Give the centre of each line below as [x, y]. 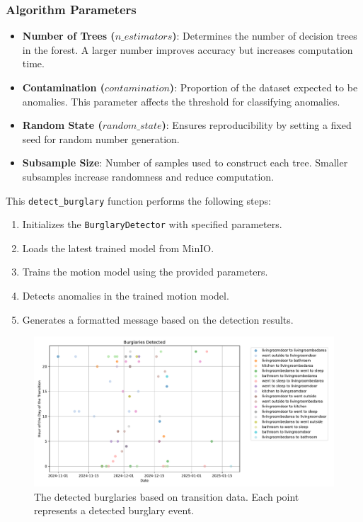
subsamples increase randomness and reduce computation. [148, 176]
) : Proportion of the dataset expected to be [264, 87]
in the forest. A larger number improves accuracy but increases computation [188, 49]
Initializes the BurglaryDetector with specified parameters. [152, 224]
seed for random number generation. [101, 138]
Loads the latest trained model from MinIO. [118, 248]
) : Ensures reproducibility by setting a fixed [257, 125]
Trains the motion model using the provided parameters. [145, 272]
